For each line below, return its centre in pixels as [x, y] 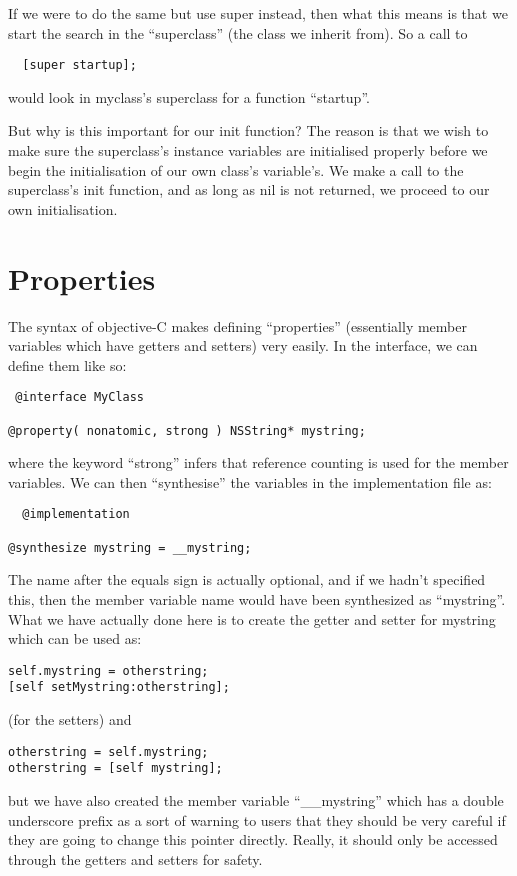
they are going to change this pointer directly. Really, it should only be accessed [253, 839]
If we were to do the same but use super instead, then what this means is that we [258, 13]
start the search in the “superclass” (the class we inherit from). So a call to [238, 32]
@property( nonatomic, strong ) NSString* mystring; [187, 430]
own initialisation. [63, 208]
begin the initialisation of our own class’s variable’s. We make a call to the [236, 169]
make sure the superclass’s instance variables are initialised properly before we [248, 150]
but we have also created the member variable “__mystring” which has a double [256, 800]
